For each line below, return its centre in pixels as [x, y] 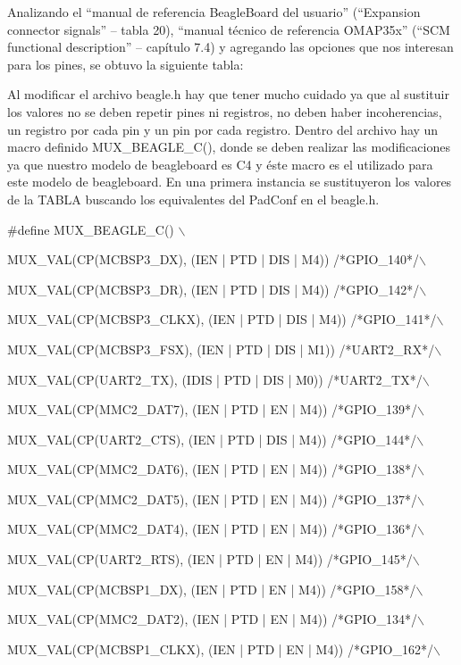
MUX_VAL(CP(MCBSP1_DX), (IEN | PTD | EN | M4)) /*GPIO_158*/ [212, 589]
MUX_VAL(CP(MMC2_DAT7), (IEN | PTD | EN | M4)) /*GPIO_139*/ [213, 409]
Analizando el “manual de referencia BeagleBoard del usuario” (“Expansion [214, 12]
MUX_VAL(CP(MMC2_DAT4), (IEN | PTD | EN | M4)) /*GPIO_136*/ [213, 529]
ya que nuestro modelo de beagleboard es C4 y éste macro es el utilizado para [220, 164]
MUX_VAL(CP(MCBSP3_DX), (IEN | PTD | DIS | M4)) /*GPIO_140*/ [213, 259]
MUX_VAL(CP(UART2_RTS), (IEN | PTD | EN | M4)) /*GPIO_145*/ [210, 559]
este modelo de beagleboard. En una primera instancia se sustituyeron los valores [230, 182]
